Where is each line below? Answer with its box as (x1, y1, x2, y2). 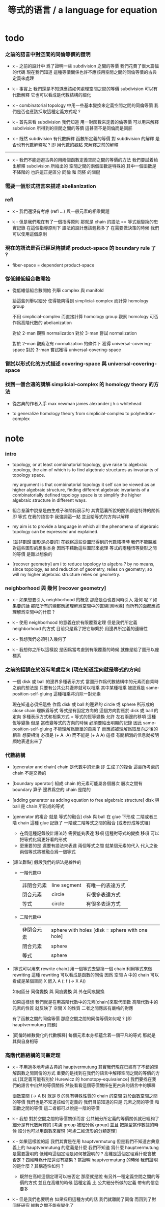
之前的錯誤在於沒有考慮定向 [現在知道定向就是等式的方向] (5, 666, 141, 673)
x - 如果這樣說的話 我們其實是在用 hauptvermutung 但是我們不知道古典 (12, 1139, 156, 1144)
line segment (51, 881, 82, 888)
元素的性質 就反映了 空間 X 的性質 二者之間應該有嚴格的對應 (12, 1005, 134, 1011)
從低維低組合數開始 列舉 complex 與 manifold (12, 288, 104, 294)
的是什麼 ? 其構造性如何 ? (12, 1163, 64, 1169)
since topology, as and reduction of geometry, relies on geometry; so (12, 566, 152, 572)
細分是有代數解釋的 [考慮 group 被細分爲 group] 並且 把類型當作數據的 (12, 1122, 155, 1128)
